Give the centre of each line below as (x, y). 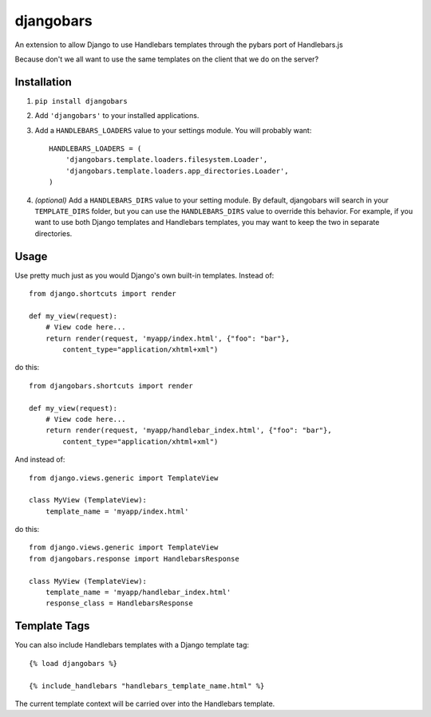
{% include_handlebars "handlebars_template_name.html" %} (147, 685)
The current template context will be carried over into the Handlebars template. (145, 703)
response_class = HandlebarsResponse (119, 603)
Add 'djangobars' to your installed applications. (117, 116)
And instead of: (40, 459)
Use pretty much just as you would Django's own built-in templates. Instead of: (144, 275)
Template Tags (52, 626)
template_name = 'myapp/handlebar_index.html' (138, 593)
